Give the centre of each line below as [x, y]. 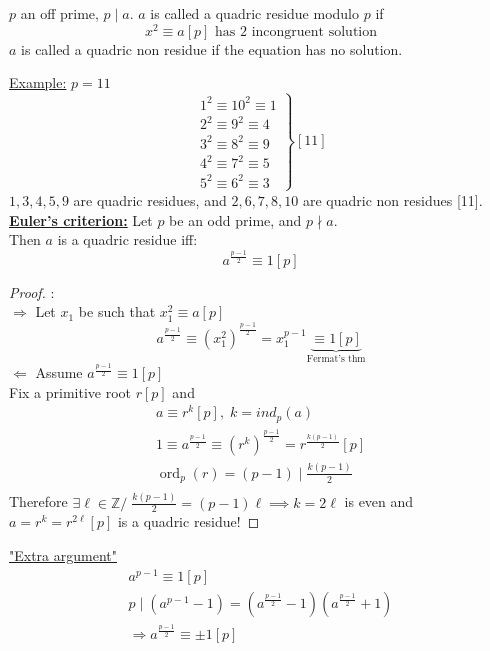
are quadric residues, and [150, 200]
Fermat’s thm [336, 359]
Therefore [38, 501]
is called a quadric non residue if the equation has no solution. [212, 48]
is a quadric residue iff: [127, 239]
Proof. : [32, 291]
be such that [117, 311]
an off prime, [59, 13]
